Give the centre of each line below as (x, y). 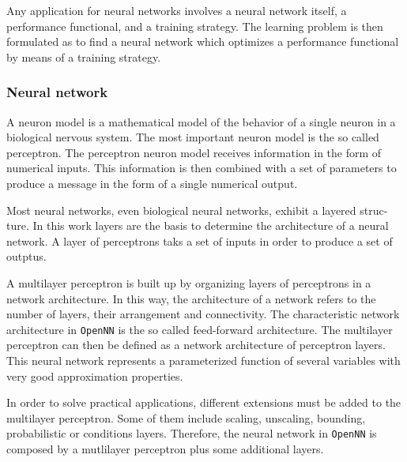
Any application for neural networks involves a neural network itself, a (177, 10)
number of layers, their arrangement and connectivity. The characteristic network (203, 314)
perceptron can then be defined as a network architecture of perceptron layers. (196, 345)
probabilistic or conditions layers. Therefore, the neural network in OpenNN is (192, 433)
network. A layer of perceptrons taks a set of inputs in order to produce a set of (200, 240)
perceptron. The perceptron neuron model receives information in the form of (194, 152)
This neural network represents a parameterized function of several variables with (203, 360)
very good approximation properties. (95, 376)
